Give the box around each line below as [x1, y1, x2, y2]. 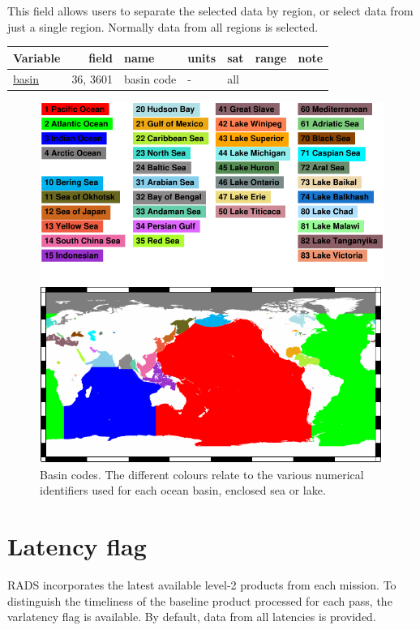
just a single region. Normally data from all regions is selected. [7, 18, 319, 35]
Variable [13, 49, 61, 66]
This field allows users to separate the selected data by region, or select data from [7, 2, 414, 19]
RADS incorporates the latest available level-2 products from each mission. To [7, 576, 396, 594]
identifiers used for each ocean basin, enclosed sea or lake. [40, 482, 326, 499]
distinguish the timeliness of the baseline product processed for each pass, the [7, 592, 392, 609]
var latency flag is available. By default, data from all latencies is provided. [7, 608, 376, 625]
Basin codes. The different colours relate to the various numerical [40, 465, 364, 482]
